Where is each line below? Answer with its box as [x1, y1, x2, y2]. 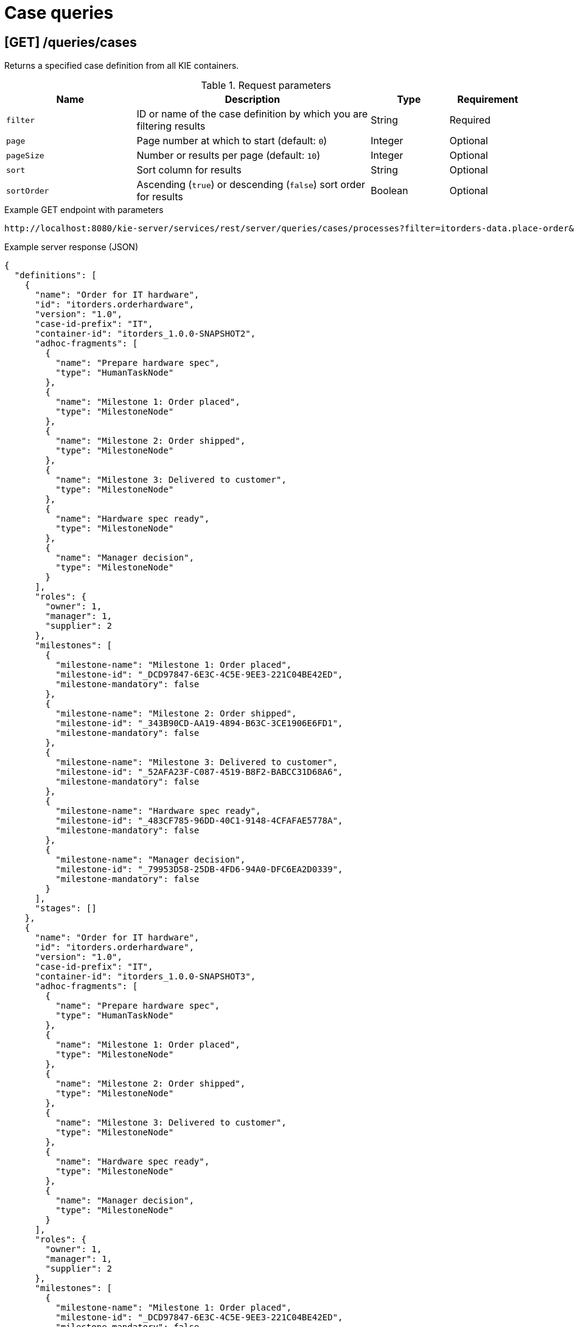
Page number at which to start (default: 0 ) [136, 135, 327, 147]
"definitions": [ [14, 270, 97, 281]
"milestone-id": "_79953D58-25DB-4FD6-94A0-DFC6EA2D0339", [55, 864, 343, 875]
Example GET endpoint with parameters [4, 205, 164, 215]
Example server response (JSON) [4, 242, 139, 253]
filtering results [136, 120, 206, 133]
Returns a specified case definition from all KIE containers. [4, 60, 239, 71]
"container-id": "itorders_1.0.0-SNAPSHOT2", [35, 329, 256, 339]
